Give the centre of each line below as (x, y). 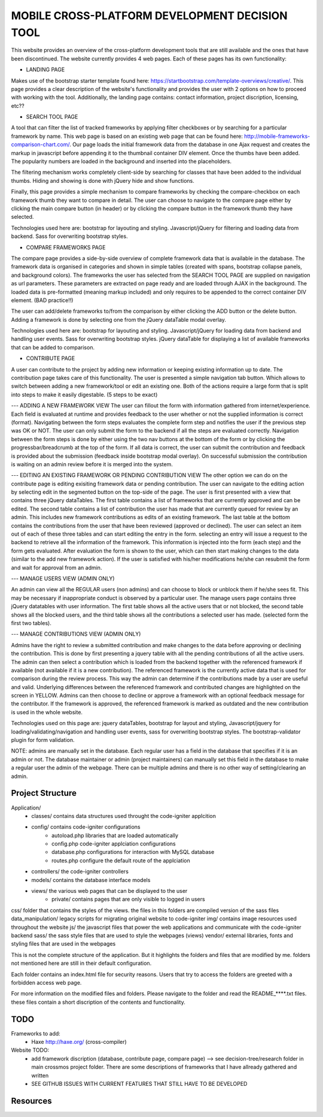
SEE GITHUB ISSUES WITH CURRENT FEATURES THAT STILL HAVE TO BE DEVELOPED (139, 1083)
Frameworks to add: (36, 1033)
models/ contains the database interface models (91, 880)
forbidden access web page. (46, 982)
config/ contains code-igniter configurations (86, 827)
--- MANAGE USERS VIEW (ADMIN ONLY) (63, 579)
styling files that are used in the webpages (63, 944)
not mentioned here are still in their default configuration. (81, 963)
